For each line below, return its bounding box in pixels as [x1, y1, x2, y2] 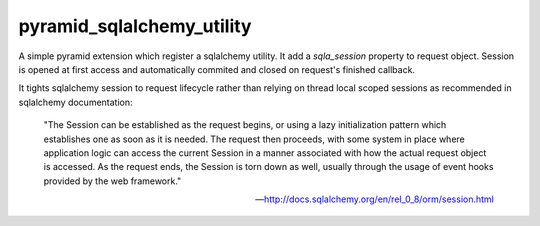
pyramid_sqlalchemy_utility [18, 15, 252, 37]
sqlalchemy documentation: [18, 96, 134, 108]
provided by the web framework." [43, 175, 182, 187]
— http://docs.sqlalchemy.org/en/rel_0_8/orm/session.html [255, 193, 494, 205]
